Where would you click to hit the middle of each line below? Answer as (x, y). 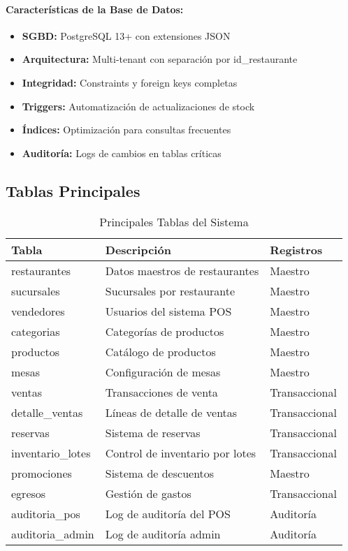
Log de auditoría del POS (168, 513)
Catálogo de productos (160, 351)
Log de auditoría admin (163, 534)
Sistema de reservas (153, 432)
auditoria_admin (53, 534)
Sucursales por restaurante (170, 291)
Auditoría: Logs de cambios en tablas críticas (122, 153)
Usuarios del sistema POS (168, 311)
